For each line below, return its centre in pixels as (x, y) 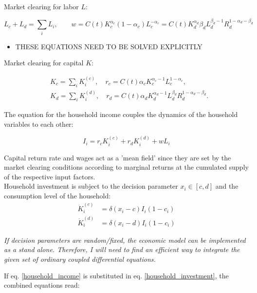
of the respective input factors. (50, 176)
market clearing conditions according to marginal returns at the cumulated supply (126, 167)
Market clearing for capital (44, 63)
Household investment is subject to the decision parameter (91, 186)
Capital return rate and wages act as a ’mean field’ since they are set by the (118, 157)
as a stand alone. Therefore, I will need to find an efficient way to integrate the (122, 249)
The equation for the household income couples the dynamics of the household (121, 114)
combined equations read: (42, 285)
